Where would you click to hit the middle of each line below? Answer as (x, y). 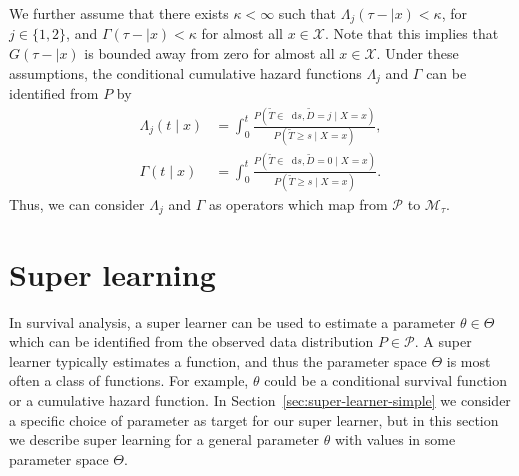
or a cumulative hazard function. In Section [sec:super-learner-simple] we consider (260, 399)
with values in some (395, 439)
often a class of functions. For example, (129, 380)
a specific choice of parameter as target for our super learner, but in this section (254, 419)
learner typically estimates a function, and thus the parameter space (218, 360)
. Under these (417, 53)
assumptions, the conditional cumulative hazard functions (185, 72)
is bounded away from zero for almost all (209, 53)
